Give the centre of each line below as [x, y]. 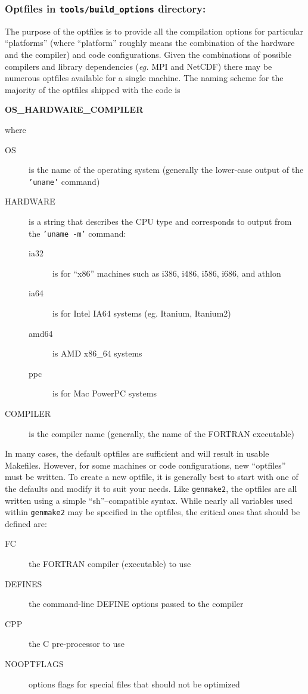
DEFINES [24, 583]
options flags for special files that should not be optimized [134, 684]
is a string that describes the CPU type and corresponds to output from [160, 221]
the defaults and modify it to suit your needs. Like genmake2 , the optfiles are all [151, 488]
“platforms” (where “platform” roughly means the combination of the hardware [150, 43]
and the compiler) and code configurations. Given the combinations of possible [148, 54]
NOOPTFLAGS [34, 664]
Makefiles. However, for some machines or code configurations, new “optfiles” [145, 465]
